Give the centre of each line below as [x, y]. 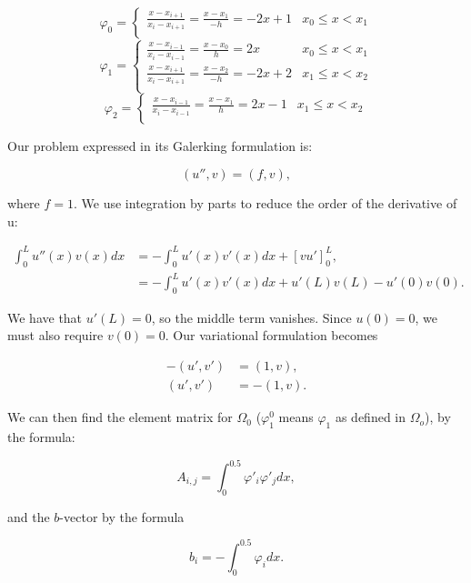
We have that [45, 317]
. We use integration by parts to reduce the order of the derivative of [266, 203]
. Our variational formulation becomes [271, 335]
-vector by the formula [122, 516]
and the [29, 516]
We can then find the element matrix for [120, 417]
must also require [55, 335]
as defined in [371, 417]
